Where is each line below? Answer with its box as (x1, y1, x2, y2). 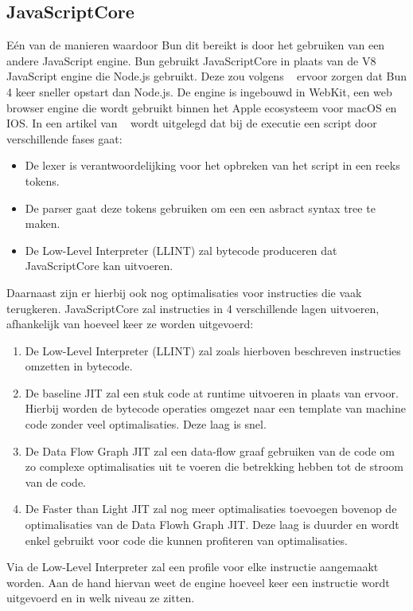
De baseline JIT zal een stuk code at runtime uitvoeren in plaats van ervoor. (25, 384, 399, 401)
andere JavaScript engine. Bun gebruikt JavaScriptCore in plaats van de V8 (6, 52, 376, 69)
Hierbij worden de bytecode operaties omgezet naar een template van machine (25, 400, 406, 417)
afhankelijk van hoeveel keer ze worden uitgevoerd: (6, 315, 254, 332)
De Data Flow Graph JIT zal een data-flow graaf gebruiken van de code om (25, 442, 395, 459)
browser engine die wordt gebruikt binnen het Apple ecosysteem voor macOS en (6, 99, 397, 116)
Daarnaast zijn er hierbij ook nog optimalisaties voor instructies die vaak (6, 284, 362, 300)
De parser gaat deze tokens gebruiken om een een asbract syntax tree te (25, 199, 376, 216)
